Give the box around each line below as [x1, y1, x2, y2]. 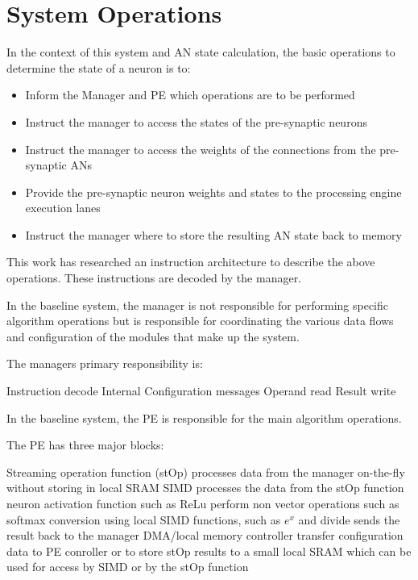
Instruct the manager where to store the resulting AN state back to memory [25, 226, 402, 243]
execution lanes [25, 199, 101, 216]
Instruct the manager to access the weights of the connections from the [25, 140, 376, 157]
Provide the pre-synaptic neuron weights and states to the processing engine [25, 183, 402, 200]
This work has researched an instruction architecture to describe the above [6, 253, 375, 270]
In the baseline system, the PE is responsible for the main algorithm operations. [6, 409, 402, 426]
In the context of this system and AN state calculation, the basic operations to [6, 44, 395, 61]
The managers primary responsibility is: [6, 355, 203, 372]
